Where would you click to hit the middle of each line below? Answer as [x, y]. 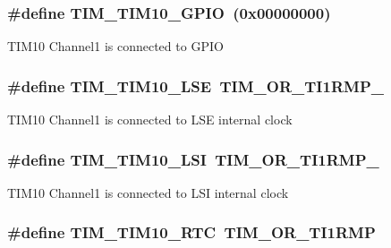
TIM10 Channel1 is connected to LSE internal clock [150, 120]
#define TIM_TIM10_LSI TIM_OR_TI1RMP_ [193, 159]
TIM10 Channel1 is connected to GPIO [115, 46]
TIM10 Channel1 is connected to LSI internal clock [148, 192]
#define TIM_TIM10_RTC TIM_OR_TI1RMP [191, 232]
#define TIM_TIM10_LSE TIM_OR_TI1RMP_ [195, 86]
